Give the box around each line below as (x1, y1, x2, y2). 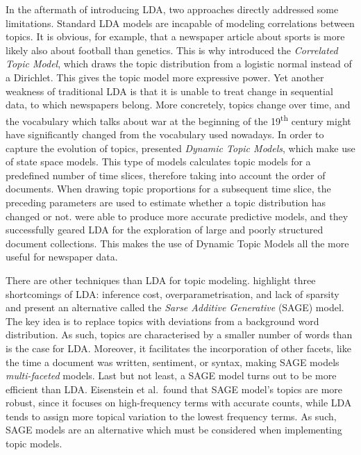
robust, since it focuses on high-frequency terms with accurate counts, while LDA (6, 395, 352, 410)
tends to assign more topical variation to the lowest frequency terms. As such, (6, 408, 337, 423)
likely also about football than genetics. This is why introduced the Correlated (6, 42, 338, 57)
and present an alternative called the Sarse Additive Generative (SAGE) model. (6, 300, 344, 315)
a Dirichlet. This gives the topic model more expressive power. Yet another (6, 69, 324, 84)
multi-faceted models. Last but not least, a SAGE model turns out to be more (6, 368, 337, 383)
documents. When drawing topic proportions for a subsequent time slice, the (6, 181, 331, 196)
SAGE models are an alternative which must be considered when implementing (6, 422, 342, 437)
